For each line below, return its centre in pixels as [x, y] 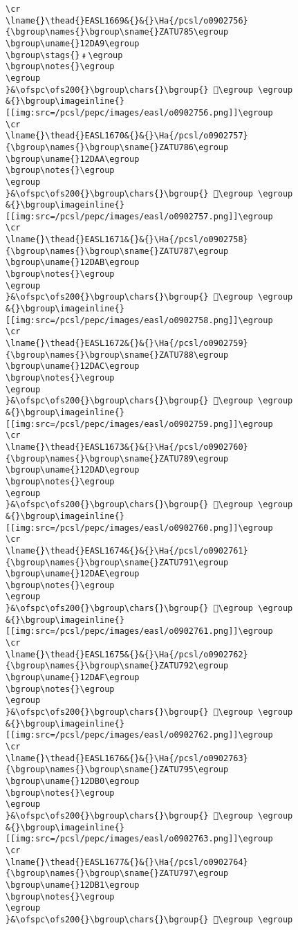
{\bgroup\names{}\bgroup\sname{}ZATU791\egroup [117, 562]
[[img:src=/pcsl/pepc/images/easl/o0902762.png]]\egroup [139, 735]
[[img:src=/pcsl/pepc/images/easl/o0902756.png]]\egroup [139, 112]
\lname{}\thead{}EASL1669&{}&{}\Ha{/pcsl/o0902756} [127, 20]
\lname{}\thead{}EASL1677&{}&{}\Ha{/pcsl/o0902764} [127, 862]
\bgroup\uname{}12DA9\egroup [73, 43]
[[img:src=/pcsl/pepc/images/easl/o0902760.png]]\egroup [139, 528]
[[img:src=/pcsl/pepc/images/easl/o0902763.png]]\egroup [139, 839]
